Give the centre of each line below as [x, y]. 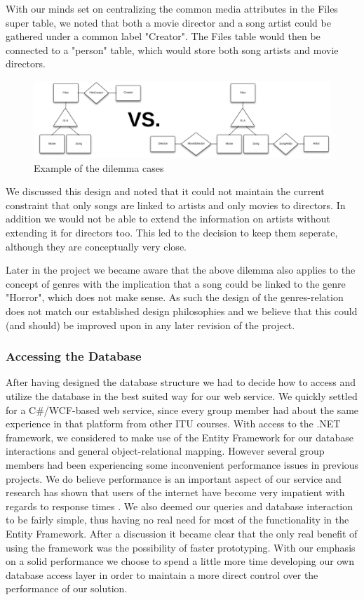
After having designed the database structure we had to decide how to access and [181, 382]
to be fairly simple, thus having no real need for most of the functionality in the [177, 520]
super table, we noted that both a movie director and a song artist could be [168, 22]
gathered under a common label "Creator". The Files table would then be [163, 36]
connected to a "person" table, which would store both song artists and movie [172, 49]
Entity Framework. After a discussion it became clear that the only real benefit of [182, 533]
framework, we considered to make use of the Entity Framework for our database [180, 437]
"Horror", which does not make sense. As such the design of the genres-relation [175, 297]
